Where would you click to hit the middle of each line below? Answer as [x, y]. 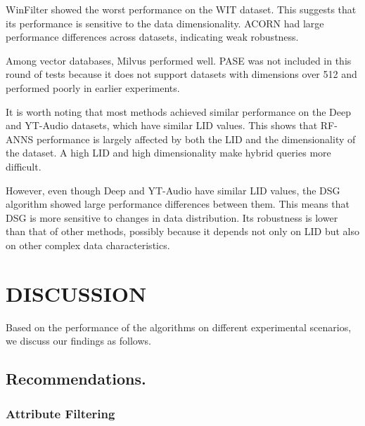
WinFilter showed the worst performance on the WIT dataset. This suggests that [181, 9]
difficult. [24, 166]
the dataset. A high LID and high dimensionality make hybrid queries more [168, 153]
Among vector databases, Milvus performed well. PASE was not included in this [179, 60]
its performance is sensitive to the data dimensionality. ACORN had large [165, 23]
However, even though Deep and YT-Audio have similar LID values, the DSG [173, 190]
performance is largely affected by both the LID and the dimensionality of [196, 139]
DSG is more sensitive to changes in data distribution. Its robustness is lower [172, 217]
